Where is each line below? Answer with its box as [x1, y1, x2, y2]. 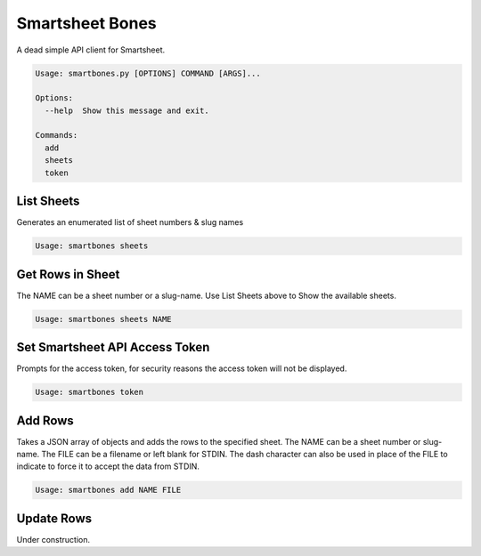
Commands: [35, 130, 78, 141]
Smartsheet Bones [16, 13, 157, 33]
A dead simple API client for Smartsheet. [16, 44, 165, 55]
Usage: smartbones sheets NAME [35, 314, 173, 324]
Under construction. [16, 534, 91, 544]
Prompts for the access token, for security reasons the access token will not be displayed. [16, 363, 347, 374]
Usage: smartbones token [35, 387, 144, 398]
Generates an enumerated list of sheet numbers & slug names [16, 217, 244, 228]
